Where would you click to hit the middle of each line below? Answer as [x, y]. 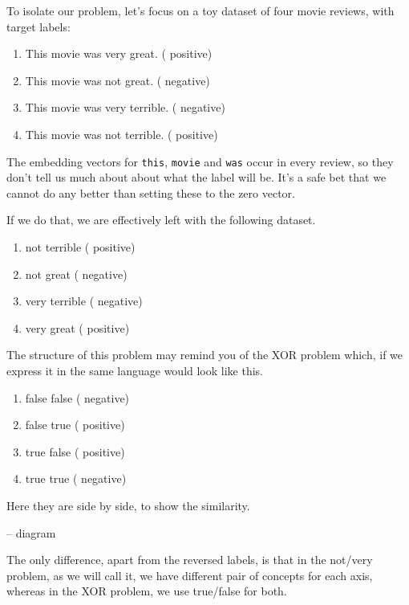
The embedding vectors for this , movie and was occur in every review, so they [200, 161]
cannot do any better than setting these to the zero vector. [151, 192]
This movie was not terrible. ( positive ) [121, 134]
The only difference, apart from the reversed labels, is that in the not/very [190, 560]
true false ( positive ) [75, 451]
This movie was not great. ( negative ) [117, 80]
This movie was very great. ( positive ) [119, 53]
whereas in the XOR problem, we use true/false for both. [147, 591]
